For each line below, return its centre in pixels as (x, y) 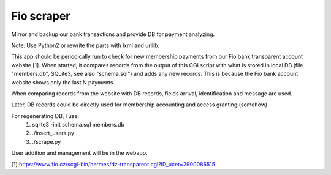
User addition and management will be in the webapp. (79, 153)
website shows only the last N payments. (63, 82)
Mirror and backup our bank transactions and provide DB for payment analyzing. (113, 34)
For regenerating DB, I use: (45, 116)
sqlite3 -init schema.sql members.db (78, 125)
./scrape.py (47, 141)
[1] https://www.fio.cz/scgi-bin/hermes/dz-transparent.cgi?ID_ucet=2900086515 (113, 164)
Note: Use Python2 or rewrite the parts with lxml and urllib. (86, 45)
